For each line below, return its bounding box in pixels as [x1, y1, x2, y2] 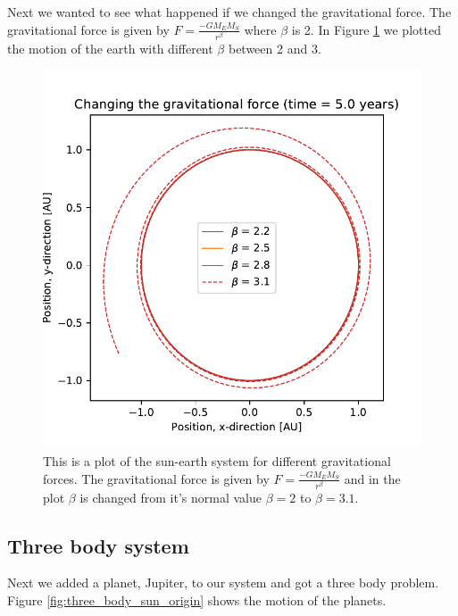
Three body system [7, 531, 189, 559]
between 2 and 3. [228, 38, 321, 57]
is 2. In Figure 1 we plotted [291, 20, 441, 38]
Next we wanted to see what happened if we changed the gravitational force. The [7, 3, 452, 21]
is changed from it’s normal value [79, 487, 262, 506]
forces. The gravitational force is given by [43, 469, 270, 487]
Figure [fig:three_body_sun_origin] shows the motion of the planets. [7, 591, 387, 610]
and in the [344, 469, 401, 487]
